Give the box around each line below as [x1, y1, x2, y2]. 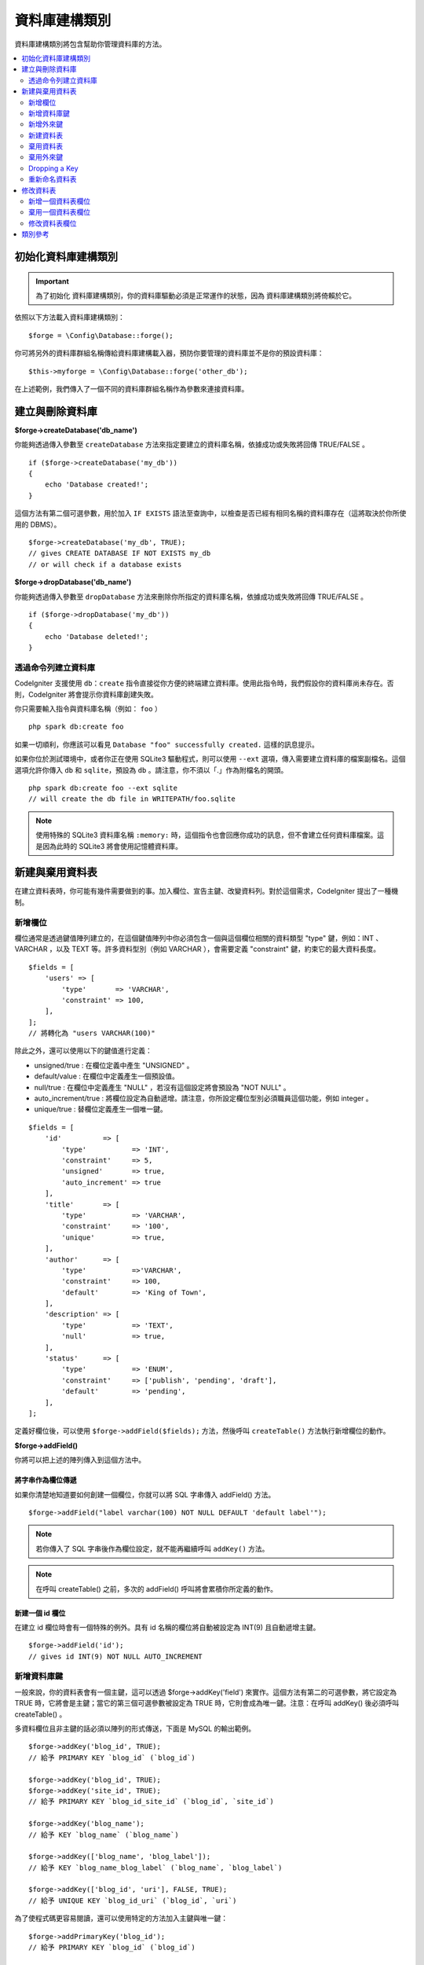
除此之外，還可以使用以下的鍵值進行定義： [14, 1046, 152, 1056]
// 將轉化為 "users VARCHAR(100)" [28, 1029, 156, 1038]
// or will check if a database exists [28, 560, 182, 569]
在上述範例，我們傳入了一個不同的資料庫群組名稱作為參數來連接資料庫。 [14, 384, 249, 393]
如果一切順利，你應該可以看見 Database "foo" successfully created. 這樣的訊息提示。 [14, 740, 320, 749]
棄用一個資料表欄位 [28, 208, 90, 217]
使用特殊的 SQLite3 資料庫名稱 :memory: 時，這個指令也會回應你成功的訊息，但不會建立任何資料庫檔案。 [35, 830, 378, 840]
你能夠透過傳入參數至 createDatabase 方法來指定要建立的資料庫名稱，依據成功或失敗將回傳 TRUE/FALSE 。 [14, 440, 369, 450]
